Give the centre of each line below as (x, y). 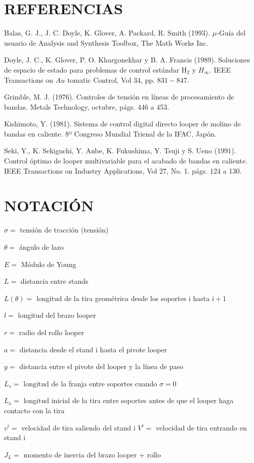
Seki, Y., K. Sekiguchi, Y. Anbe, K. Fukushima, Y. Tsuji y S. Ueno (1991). (120, 151)
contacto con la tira (34, 410)
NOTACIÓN (49, 205)
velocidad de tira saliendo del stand (76, 427)
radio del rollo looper (52, 332)
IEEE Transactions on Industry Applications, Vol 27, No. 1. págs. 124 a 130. (123, 170)
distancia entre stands (54, 281)
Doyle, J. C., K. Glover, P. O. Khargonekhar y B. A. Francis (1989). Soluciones (127, 60)
